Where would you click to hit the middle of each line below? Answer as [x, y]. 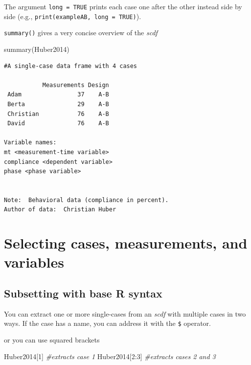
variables [34, 262]
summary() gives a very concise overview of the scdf [81, 33]
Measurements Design [76, 85]
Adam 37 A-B [58, 95]
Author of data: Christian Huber [60, 210]
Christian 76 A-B [58, 114]
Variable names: [30, 143]
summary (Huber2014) [37, 49]
